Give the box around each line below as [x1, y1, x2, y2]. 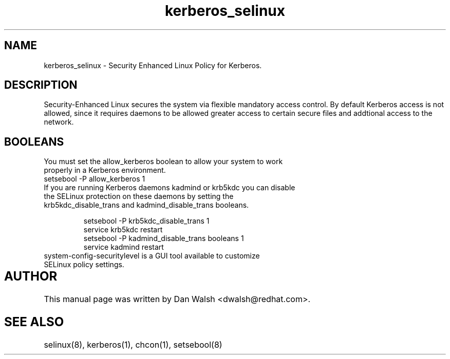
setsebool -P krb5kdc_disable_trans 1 [83, 216, 210, 226]
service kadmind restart [83, 243, 164, 252]
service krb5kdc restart [83, 225, 163, 234]
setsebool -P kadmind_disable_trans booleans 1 [83, 234, 244, 243]
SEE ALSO [4, 314, 64, 330]
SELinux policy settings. [44, 260, 124, 269]
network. [44, 117, 74, 127]
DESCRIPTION [4, 78, 78, 92]
